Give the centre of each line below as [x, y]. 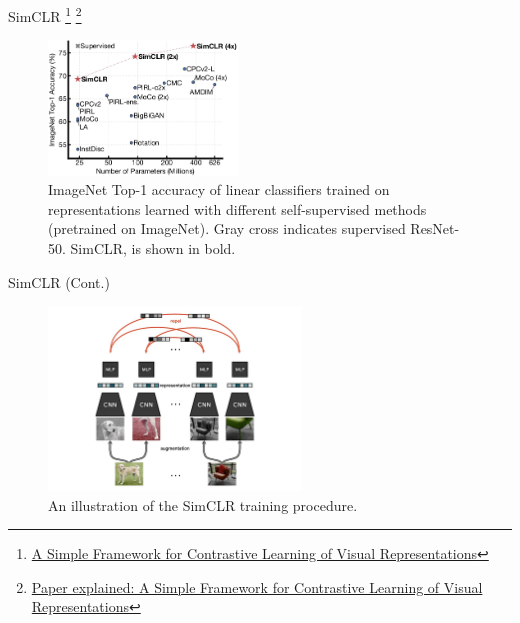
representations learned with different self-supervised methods [237, 208]
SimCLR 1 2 [45, 14]
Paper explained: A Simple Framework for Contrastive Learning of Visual [257, 586]
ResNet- [435, 228]
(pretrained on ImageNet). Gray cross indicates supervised [227, 228]
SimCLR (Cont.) [59, 281]
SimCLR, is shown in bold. [153, 248]
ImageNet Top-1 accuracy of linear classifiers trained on [219, 189]
